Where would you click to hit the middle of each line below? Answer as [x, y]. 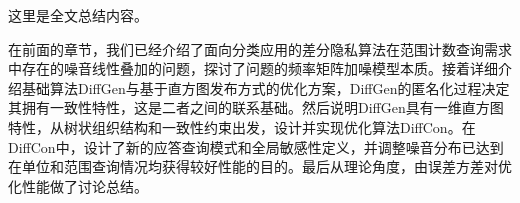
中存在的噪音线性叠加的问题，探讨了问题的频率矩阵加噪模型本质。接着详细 [253, 68]
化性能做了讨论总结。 [78, 185]
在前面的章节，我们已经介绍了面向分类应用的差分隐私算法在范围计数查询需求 [260, 48]
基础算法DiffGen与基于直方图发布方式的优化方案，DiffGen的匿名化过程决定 [265, 87]
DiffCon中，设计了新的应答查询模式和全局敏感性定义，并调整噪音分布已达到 [256, 146]
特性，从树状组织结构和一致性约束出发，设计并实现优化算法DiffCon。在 [242, 126]
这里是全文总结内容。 [78, 15]
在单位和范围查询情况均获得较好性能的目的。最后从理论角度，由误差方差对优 [260, 166]
